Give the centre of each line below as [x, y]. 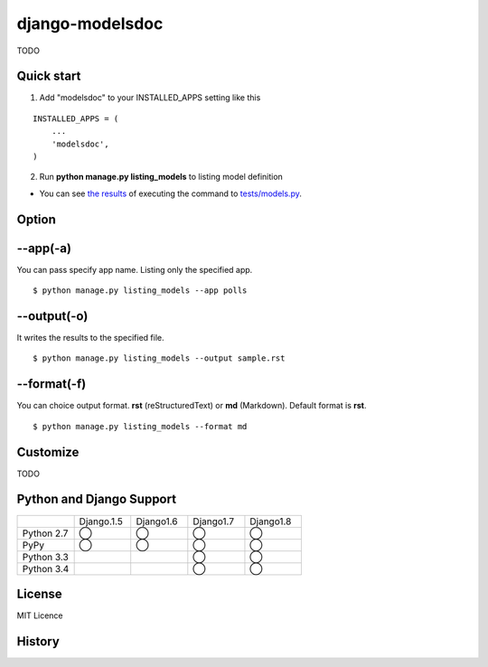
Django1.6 [157, 521]
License [39, 593]
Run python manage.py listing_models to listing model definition [161, 177]
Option [36, 219]
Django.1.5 [101, 521]
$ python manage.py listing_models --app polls [140, 291]
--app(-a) [44, 248]
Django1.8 [271, 521]
